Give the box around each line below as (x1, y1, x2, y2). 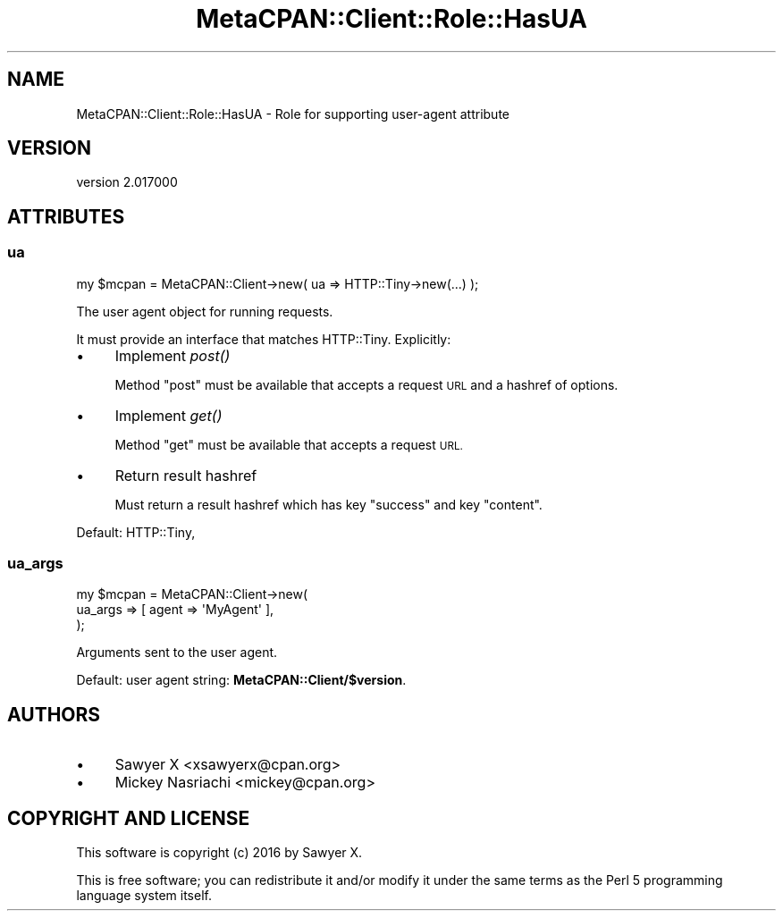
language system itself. (76, 888, 212, 904)
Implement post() (114, 346, 231, 365)
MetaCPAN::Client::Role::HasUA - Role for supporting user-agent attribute (76, 105, 509, 122)
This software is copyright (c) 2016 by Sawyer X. (76, 845, 363, 861)
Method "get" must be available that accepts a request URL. (114, 436, 463, 452)
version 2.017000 (76, 174, 178, 190)
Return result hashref (114, 466, 257, 484)
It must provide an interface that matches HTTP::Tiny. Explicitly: (76, 331, 451, 347)
